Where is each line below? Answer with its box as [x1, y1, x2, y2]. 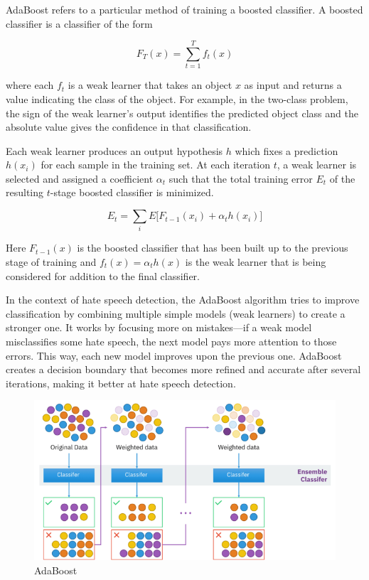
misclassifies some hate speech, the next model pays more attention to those [6, 333, 337, 348]
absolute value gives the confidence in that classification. [6, 119, 252, 134]
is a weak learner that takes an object [68, 77, 232, 92]
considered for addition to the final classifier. [6, 268, 200, 283]
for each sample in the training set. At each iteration [41, 157, 271, 172]
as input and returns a [244, 77, 342, 92]
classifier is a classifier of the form [6, 16, 153, 31]
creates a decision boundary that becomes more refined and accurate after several [6, 362, 361, 377]
